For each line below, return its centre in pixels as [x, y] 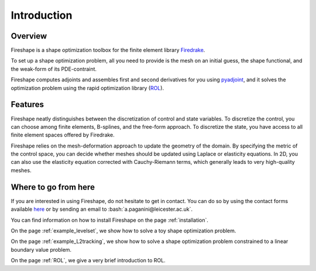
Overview [29, 36]
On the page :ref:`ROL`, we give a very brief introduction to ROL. [88, 260]
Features [27, 104]
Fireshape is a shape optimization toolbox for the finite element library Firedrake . [108, 50]
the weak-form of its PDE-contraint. [54, 69]
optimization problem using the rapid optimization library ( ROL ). [87, 88]
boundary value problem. [41, 249]
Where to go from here [53, 187]
